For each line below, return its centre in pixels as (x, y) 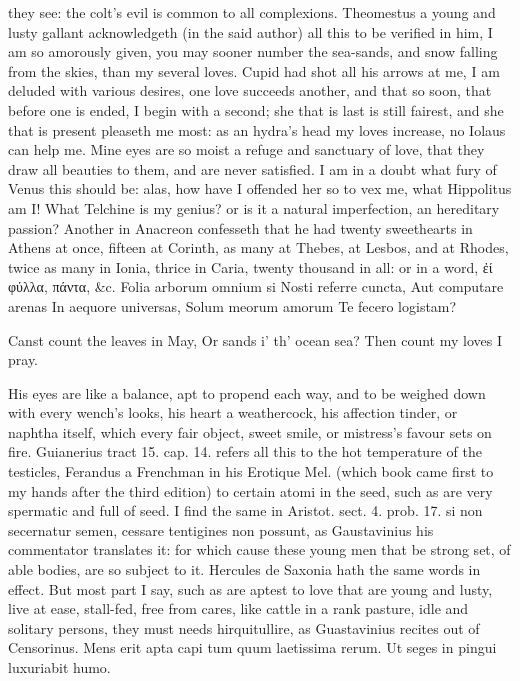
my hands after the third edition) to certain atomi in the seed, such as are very (250, 490)
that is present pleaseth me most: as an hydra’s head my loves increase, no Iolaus (257, 129)
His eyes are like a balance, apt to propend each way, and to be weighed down (247, 392)
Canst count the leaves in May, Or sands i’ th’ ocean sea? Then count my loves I (255, 339)
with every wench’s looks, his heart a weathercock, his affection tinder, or (233, 412)
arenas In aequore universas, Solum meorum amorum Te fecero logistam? (232, 305)
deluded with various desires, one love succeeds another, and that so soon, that (250, 90)
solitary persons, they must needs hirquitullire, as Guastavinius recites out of (244, 627)
